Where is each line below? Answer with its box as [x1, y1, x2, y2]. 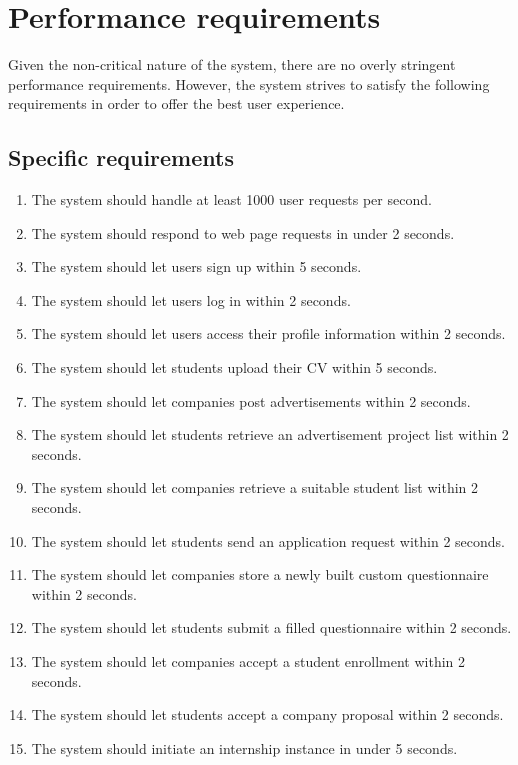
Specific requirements [8, 142, 234, 173]
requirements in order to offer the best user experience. [8, 93, 345, 114]
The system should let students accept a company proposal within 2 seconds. [31, 704, 504, 725]
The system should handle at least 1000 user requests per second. [31, 189, 432, 210]
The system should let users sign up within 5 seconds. [31, 256, 362, 277]
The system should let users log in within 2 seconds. [31, 289, 351, 310]
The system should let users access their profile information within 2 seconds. [31, 323, 506, 344]
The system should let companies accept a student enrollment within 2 [31, 651, 466, 672]
